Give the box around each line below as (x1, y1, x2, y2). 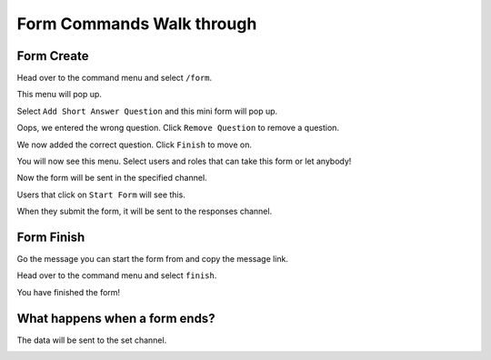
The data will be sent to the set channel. (16, 335, 167, 345)
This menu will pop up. (16, 89, 102, 100)
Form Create (16, 48, 89, 64)
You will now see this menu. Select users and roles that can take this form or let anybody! (16, 155, 352, 167)
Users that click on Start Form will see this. (16, 189, 185, 200)
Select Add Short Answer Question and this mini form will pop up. (16, 105, 278, 116)
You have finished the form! (16, 286, 121, 297)
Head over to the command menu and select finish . (16, 270, 217, 281)
